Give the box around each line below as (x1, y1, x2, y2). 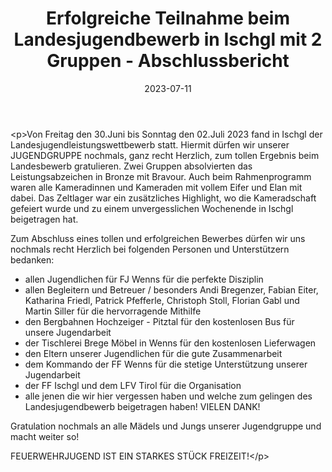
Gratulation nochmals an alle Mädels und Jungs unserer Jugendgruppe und (10, 420, 322, 432)
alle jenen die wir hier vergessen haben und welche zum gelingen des (24, 390, 313, 402)
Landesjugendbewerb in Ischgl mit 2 (13, 28, 323, 51)
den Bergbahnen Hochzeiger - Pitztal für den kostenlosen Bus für (24, 315, 295, 327)
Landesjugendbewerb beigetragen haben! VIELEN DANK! (24, 400, 261, 412)
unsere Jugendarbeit (24, 326, 112, 338)
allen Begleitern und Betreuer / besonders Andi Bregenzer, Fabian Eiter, (24, 283, 319, 296)
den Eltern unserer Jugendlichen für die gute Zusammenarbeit (24, 347, 283, 359)
